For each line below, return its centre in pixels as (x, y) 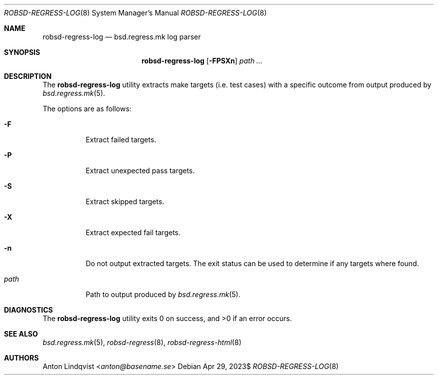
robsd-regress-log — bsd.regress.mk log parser (122, 37)
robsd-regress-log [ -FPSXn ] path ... (202, 61)
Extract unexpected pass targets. (140, 171)
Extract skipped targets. (125, 201)
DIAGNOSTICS (28, 310)
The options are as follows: (87, 109)
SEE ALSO (21, 334)
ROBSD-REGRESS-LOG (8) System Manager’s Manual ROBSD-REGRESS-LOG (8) (135, 13)
